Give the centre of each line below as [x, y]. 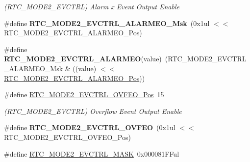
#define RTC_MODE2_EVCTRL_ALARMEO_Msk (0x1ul [107, 23]
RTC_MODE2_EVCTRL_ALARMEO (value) [83, 59]
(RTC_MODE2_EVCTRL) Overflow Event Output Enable [93, 111]
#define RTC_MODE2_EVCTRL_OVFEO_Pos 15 [84, 94]
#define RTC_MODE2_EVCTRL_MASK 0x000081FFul [92, 153]
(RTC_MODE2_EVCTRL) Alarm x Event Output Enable [92, 6]
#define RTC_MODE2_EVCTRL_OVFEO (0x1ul [90, 127]
